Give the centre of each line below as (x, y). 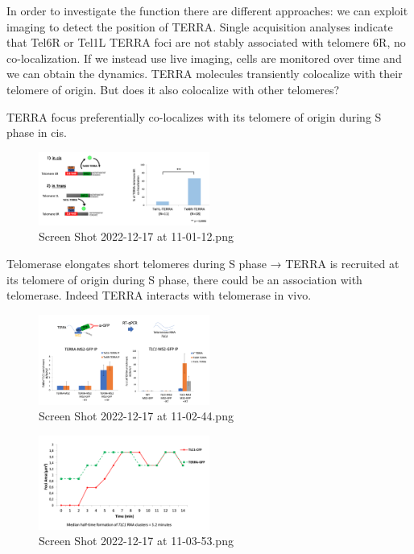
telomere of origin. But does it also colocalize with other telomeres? (173, 89)
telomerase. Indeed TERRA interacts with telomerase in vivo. (159, 295)
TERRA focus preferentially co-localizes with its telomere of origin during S (194, 116)
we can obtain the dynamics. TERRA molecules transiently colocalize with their (205, 74)
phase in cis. (37, 132)
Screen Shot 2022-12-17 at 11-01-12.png (136, 236)
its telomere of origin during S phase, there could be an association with (184, 279)
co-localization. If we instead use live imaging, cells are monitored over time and (204, 58)
